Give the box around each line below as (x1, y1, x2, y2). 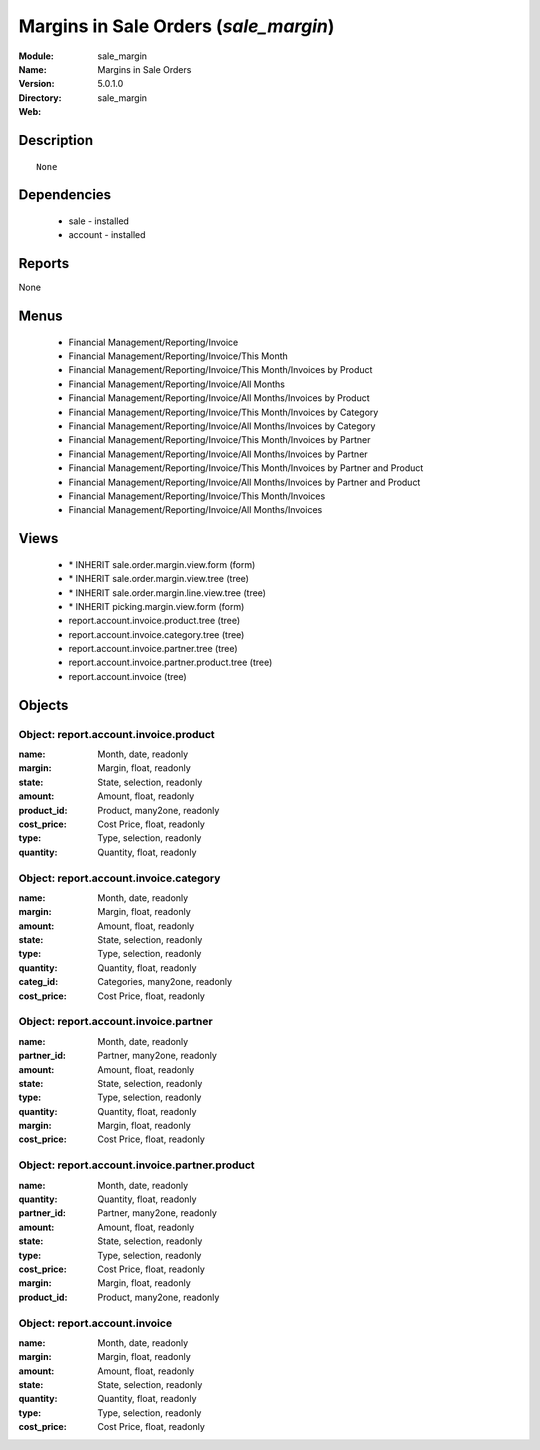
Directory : (18, 91, 62, 104)
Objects (18, 696, 69, 714)
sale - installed (68, 215, 130, 227)
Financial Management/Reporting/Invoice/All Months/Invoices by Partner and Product (68, 476, 421, 488)
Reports (18, 255, 70, 272)
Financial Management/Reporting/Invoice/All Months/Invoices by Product (68, 392, 370, 404)
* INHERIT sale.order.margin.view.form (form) (68, 558, 256, 570)
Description (18, 131, 94, 149)
